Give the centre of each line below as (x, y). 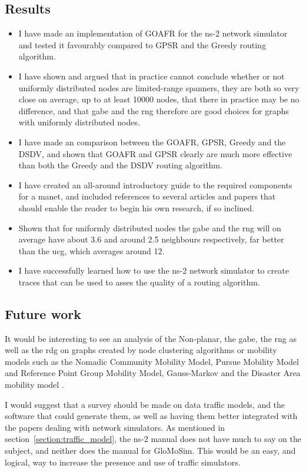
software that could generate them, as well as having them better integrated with (151, 416)
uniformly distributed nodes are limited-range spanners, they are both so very (159, 87)
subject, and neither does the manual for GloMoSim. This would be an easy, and (150, 451)
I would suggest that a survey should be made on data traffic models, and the (145, 404)
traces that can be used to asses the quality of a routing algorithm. (139, 282)
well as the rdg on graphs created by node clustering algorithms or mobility (141, 350)
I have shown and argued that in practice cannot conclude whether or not (152, 76)
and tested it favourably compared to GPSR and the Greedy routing (142, 44)
